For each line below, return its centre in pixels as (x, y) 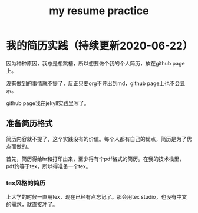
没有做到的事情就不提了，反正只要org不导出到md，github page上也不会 (93, 83)
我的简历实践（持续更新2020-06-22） (100, 46)
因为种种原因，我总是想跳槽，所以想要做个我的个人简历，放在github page (95, 63)
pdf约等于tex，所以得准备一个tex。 (49, 166)
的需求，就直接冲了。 (32, 204)
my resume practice (99, 11)
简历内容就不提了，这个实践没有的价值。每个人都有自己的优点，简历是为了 (96, 139)
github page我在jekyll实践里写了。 (48, 103)
